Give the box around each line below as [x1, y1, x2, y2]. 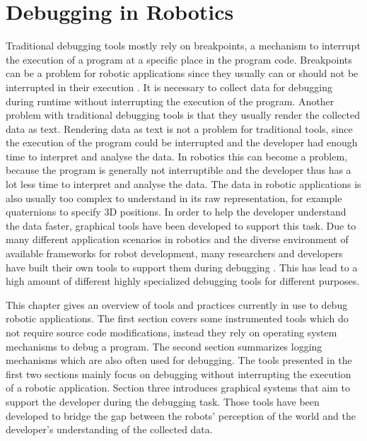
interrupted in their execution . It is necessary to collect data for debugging [6, 79, 333, 94]
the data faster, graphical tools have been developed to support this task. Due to [6, 218, 356, 233]
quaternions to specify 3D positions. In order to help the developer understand [6, 204, 346, 219]
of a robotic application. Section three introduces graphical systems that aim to [6, 380, 350, 395]
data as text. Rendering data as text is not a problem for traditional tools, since [6, 121, 353, 136]
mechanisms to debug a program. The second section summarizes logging [6, 339, 322, 353]
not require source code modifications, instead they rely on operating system [6, 325, 337, 339]
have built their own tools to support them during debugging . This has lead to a [6, 259, 358, 274]
